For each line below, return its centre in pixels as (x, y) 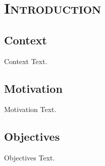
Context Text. (26, 61)
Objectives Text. (30, 158)
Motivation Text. (30, 109)
